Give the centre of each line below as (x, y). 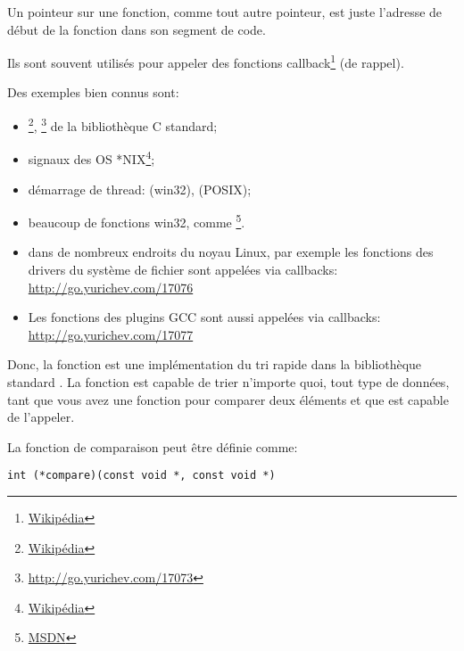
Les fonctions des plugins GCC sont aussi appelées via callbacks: (204, 317)
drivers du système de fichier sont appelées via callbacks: (183, 269)
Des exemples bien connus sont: (93, 92)
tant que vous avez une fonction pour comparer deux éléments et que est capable (228, 399)
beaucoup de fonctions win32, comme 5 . (137, 221)
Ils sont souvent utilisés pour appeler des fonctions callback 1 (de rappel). (206, 61)
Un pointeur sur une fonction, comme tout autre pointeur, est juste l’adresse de (225, 12)
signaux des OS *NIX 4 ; (91, 157)
